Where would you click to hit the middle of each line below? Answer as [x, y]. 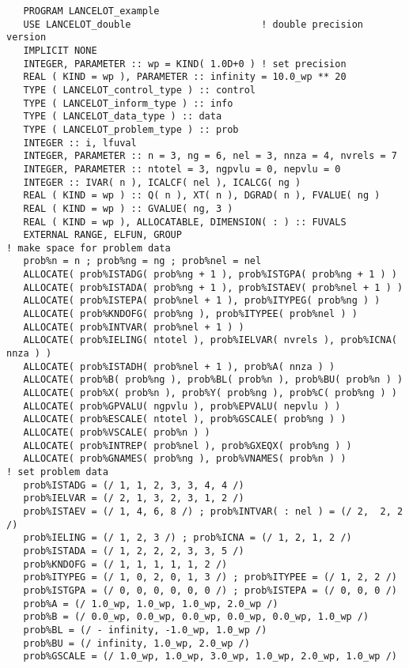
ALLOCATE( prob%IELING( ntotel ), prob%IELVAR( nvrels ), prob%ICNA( [210, 340]
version [27, 38]
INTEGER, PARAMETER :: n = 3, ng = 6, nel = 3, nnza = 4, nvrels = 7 [210, 156]
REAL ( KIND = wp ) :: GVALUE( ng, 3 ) [128, 208]
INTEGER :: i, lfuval [80, 143]
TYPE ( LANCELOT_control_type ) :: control [139, 90]
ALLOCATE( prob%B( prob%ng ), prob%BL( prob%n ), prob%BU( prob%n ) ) [213, 380]
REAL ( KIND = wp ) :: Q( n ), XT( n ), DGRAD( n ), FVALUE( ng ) [202, 196]
